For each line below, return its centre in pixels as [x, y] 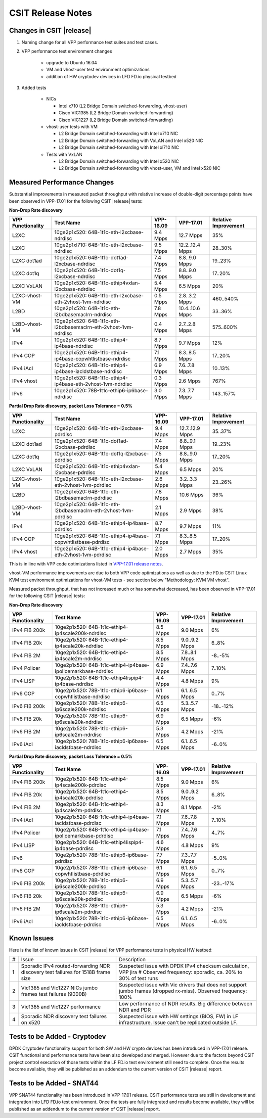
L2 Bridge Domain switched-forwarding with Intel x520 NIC [119, 161]
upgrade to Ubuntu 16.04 [72, 62]
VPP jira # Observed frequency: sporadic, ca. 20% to [180, 972]
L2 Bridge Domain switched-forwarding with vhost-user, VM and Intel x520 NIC [139, 168]
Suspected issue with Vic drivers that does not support [183, 985]
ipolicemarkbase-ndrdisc [84, 671]
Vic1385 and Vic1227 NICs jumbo [59, 988]
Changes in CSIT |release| [50, 30]
